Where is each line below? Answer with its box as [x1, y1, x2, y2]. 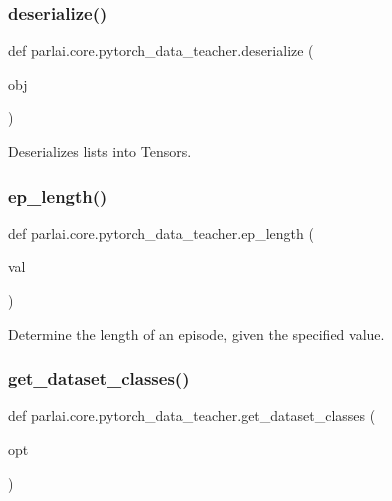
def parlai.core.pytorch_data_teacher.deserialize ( [8, 40, 314, 61]
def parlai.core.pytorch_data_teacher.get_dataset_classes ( [8, 405, 376, 426]
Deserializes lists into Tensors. [8, 141, 192, 161]
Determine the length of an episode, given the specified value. [8, 323, 385, 344]
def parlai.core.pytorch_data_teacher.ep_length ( [8, 222, 314, 243]
